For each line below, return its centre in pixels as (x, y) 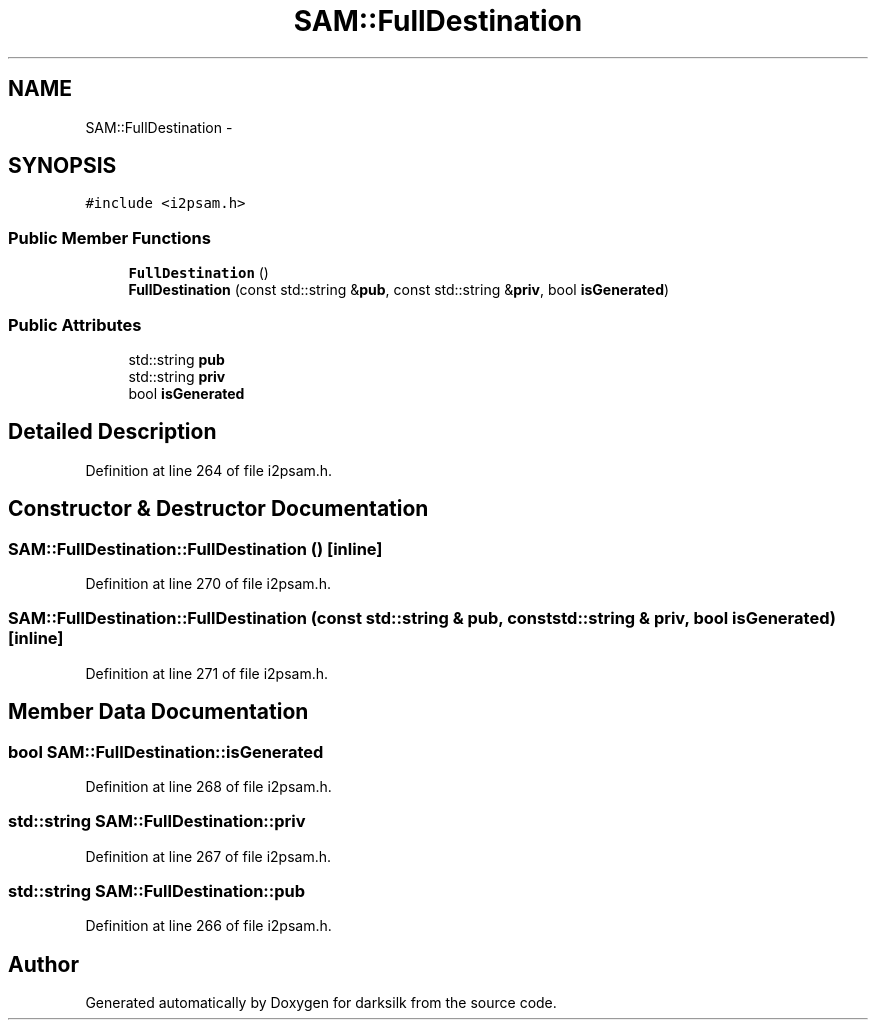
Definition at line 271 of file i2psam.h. (207, 673)
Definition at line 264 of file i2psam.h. (209, 470)
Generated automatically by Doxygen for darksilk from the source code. (321, 1003)
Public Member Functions (109, 237)
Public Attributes (75, 324)
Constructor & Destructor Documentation (218, 509)
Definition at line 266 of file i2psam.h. (208, 926)
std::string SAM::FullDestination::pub (157, 891)
